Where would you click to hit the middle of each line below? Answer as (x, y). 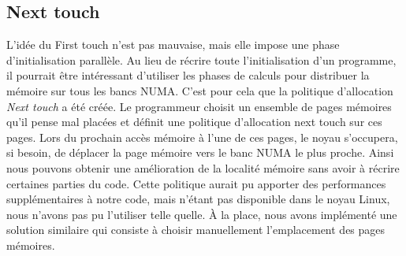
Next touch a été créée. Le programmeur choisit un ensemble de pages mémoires (199, 106)
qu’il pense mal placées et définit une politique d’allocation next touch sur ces (194, 122)
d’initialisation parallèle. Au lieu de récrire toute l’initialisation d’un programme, (201, 59)
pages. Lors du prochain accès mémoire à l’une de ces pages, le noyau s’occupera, (202, 137)
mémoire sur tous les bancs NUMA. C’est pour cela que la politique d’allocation (200, 90)
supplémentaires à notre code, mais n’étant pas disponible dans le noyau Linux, (198, 199)
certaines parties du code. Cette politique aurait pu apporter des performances (196, 183)
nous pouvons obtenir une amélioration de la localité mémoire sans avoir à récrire (203, 167)
